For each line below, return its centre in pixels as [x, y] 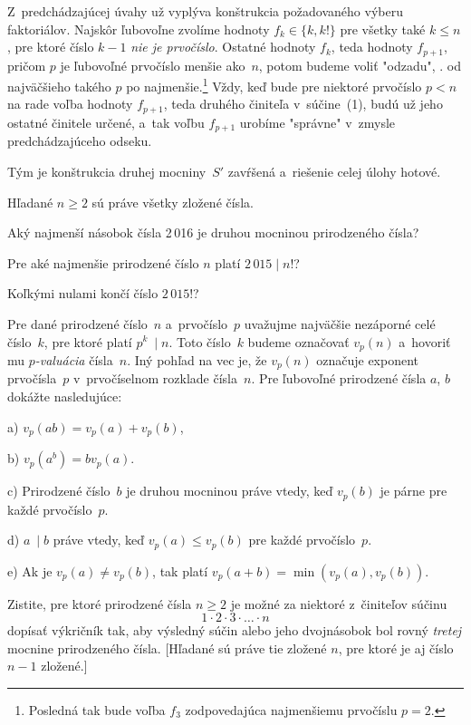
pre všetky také [383, 29]
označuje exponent [368, 360]
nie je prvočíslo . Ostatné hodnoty [223, 47]
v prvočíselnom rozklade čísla [155, 378]
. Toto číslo [200, 341]
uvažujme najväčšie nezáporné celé [340, 323]
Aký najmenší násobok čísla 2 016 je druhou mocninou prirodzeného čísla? [213, 232]
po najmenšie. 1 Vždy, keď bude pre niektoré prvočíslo [274, 85]
